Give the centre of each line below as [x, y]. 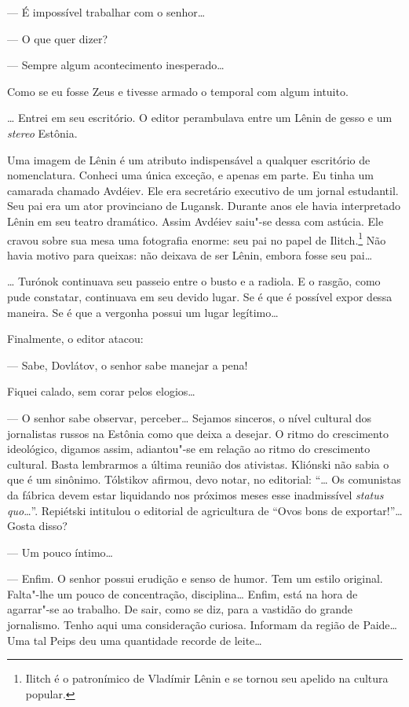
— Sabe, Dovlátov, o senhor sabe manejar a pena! [128, 365]
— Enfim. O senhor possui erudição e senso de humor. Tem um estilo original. [195, 578]
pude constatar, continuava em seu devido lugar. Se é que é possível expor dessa [200, 296]
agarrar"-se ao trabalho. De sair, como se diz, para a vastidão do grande [180, 609]
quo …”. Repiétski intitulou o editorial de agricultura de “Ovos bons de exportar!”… [205, 510]
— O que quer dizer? [58, 38]
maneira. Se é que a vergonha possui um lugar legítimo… [143, 312]
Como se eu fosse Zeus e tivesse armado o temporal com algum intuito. [178, 91]
